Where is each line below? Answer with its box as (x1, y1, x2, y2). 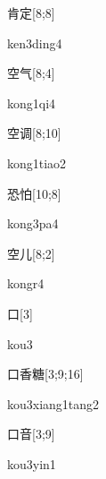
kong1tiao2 (7, 153, 67, 172)
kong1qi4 (7, 93, 56, 112)
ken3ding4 (7, 33, 62, 52)
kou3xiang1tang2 (7, 394, 100, 413)
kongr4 (7, 274, 45, 293)
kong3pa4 (7, 214, 59, 233)
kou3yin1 (7, 454, 56, 473)
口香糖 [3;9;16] (7, 364, 84, 383)
